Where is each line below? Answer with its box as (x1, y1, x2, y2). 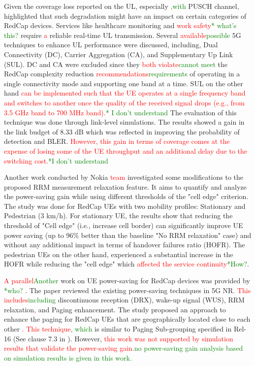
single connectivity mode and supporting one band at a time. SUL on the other (4, 78, 243, 88)
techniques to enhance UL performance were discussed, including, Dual (4, 39, 218, 50)
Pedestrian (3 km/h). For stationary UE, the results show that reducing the (4, 210, 233, 221)
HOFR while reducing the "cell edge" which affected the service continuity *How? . (4, 259, 249, 269)
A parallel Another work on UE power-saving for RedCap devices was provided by (4, 275, 250, 286)
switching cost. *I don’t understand (4, 155, 108, 166)
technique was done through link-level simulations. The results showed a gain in (4, 117, 245, 127)
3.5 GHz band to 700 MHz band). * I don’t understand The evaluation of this (4, 107, 237, 117)
